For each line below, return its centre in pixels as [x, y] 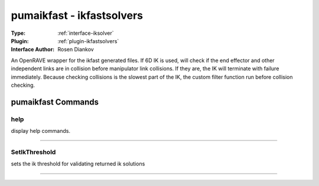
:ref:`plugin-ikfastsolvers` [88, 41]
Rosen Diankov [76, 50]
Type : [18, 33]
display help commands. [41, 131]
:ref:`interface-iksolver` [86, 33]
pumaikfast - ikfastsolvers [77, 15]
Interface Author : [33, 50]
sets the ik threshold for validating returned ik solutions [78, 164]
